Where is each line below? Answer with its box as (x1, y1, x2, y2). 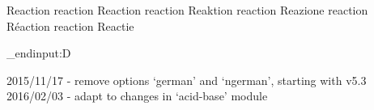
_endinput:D (6, 44, 71, 61)
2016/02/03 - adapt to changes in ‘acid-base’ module (6, 87, 268, 104)
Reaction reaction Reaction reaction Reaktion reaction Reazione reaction (6, 2, 368, 18)
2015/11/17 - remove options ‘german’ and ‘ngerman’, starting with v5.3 (6, 71, 367, 88)
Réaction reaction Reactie (6, 17, 134, 34)
